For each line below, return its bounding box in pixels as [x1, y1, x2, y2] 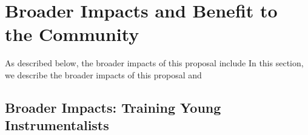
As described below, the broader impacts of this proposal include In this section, [5, 57, 304, 69]
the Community [5, 22, 139, 46]
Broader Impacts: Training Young [5, 98, 221, 116]
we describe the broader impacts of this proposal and [5, 68, 202, 81]
